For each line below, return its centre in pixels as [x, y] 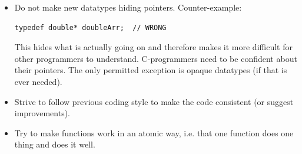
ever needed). [38, 81]
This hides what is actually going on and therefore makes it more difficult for [153, 47]
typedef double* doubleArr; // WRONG [90, 27]
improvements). [42, 113]
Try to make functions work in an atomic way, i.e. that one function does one [154, 132]
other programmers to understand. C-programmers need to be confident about [156, 58]
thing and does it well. [55, 144]
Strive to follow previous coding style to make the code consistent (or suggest [154, 101]
